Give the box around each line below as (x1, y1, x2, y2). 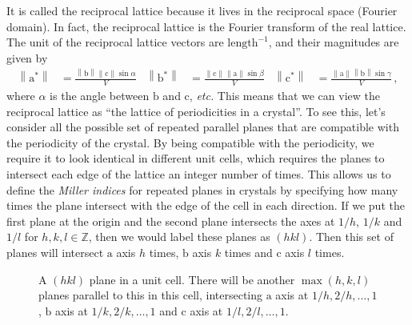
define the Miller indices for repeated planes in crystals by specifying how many (6, 181, 398, 198)
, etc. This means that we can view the (189, 87, 380, 104)
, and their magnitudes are (268, 34, 399, 50)
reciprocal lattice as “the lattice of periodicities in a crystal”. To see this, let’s (6, 102, 386, 119)
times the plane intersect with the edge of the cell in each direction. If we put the (6, 197, 405, 214)
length (227, 38, 258, 50)
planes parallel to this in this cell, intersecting (38, 287, 262, 303)
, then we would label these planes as (88, 228, 270, 245)
